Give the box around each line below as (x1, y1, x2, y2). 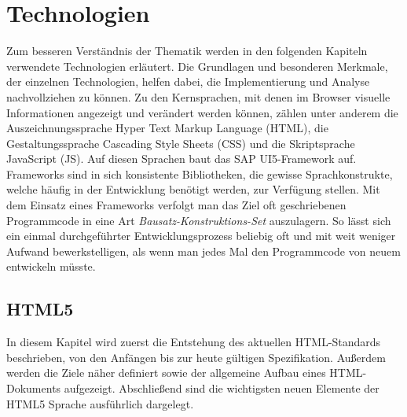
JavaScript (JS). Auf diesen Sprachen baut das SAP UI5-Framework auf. (6, 150, 357, 167)
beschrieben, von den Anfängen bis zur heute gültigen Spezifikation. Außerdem (6, 349, 386, 365)
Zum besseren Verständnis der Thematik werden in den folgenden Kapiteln (6, 42, 368, 59)
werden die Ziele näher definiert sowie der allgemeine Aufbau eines (6, 364, 326, 381)
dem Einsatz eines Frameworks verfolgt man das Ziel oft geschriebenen (6, 197, 346, 213)
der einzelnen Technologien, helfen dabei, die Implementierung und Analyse (6, 73, 370, 90)
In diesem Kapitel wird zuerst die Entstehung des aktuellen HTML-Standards (6, 334, 381, 350)
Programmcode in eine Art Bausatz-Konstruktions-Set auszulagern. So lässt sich (6, 212, 391, 228)
